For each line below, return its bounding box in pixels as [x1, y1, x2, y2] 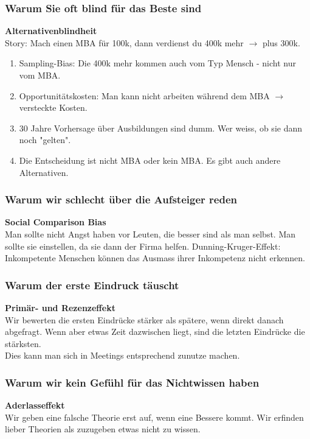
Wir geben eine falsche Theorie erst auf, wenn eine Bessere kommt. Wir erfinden [5, 410, 304, 423]
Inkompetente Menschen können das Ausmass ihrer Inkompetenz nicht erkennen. [5, 251, 305, 264]
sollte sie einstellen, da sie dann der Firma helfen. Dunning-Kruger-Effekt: [5, 239, 281, 252]
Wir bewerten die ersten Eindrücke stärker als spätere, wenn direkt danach [5, 313, 284, 326]
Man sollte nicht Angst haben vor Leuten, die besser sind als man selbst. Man [5, 227, 296, 240]
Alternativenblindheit [5, 24, 97, 37]
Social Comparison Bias [5, 216, 106, 228]
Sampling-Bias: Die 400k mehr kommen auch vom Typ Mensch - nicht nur [19, 57, 296, 69]
